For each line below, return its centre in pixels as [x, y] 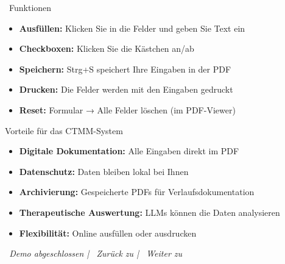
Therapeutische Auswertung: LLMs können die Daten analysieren [150, 212]
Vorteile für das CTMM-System [64, 130]
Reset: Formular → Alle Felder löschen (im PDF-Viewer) [127, 109]
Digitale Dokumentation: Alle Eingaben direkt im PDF [129, 151]
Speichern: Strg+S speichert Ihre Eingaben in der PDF [125, 69]
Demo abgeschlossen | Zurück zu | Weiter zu [96, 253]
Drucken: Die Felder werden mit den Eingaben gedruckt [126, 89]
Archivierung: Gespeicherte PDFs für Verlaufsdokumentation [137, 192]
